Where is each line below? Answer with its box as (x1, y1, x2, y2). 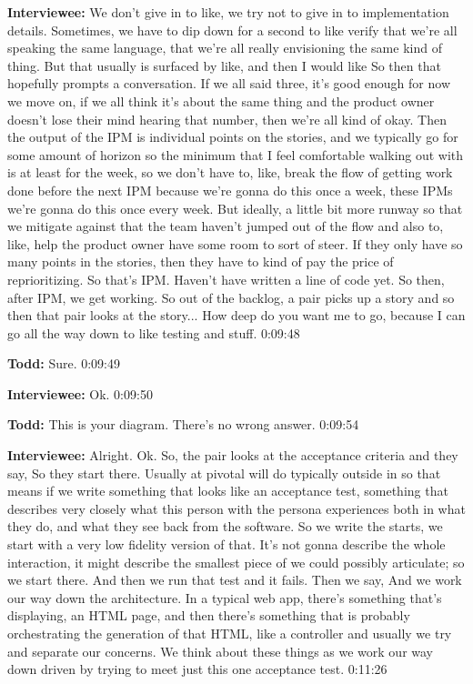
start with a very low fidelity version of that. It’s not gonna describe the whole (7, 535, 446, 554)
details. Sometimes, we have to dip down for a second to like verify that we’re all (7, 20, 458, 39)
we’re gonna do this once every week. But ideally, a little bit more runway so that (7, 198, 463, 217)
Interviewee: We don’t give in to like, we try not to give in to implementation (7, 3, 449, 21)
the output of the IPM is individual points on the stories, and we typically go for (7, 127, 458, 146)
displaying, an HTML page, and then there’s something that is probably (7, 606, 410, 625)
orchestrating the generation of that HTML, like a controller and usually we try (7, 624, 452, 642)
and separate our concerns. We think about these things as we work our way (7, 641, 434, 660)
